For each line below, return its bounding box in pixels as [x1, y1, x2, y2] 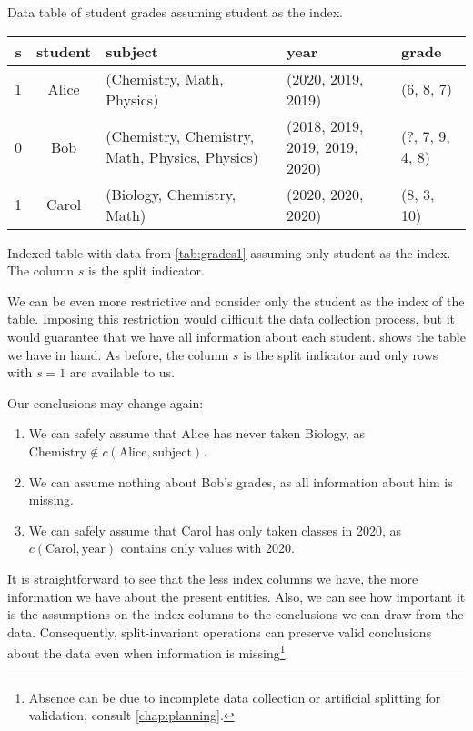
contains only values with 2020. [120, 538, 295, 557]
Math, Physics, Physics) [106, 146, 258, 168]
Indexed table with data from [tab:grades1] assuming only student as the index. [7, 243, 451, 262]
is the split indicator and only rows [243, 345, 438, 364]
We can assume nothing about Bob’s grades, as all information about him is [28, 472, 453, 491]
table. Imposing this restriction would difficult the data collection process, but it [7, 309, 456, 328]
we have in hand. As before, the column [7, 345, 229, 364]
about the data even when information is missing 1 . [7, 641, 289, 662]
